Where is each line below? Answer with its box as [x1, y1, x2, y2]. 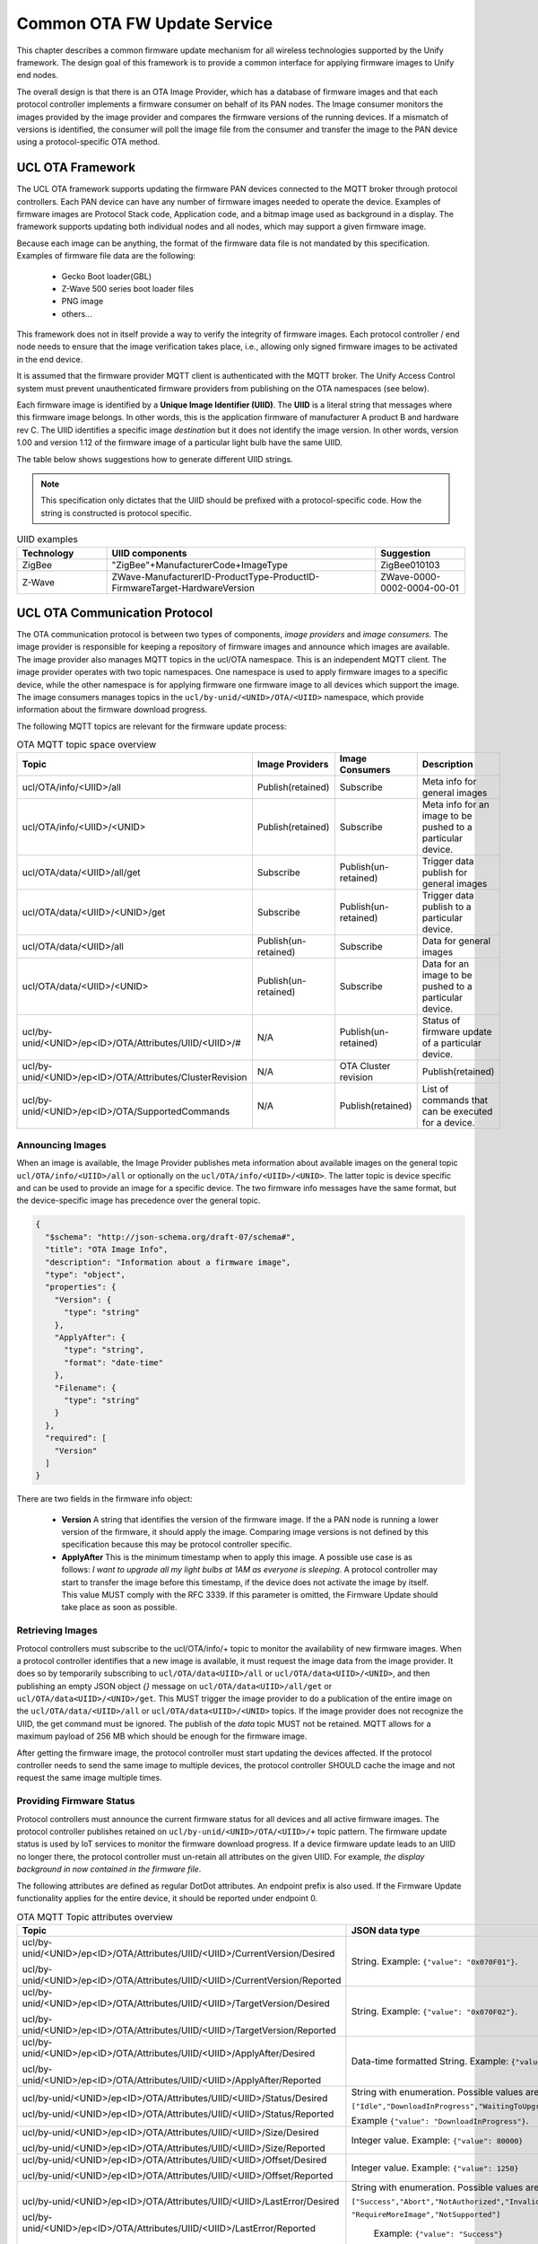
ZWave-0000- [379, 570, 441, 583]
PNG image [61, 296, 104, 307]
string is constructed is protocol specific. [40, 507, 192, 518]
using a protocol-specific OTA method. [16, 136, 161, 147]
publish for [421, 866, 468, 879]
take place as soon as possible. [61, 1602, 178, 1613]
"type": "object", [45, 1270, 126, 1280]
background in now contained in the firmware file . [16, 1863, 202, 1875]
